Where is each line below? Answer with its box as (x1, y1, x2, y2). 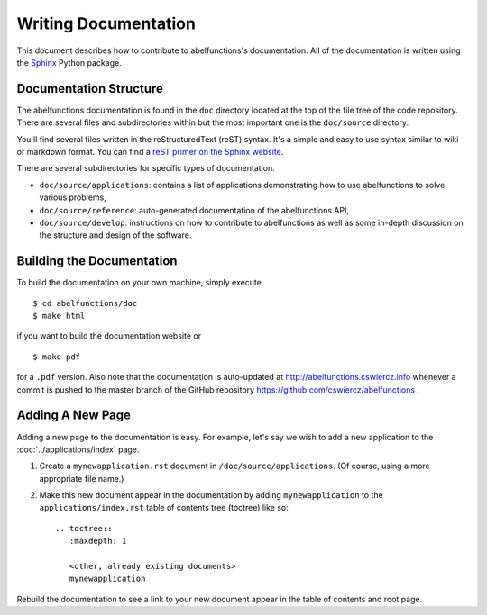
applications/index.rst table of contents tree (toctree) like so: (39, 502, 289, 513)
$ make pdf (32, 351, 81, 362)
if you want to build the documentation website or (16, 330, 202, 341)
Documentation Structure (16, 81, 164, 96)
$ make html (32, 311, 86, 321)
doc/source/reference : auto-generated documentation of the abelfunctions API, (39, 204, 349, 215)
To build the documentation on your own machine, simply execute (16, 277, 262, 288)
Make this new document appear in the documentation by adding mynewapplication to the (39, 490, 383, 501)
